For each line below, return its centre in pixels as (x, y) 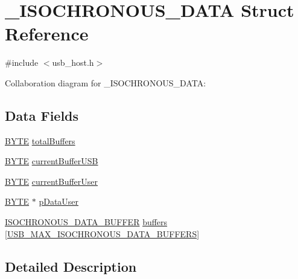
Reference (47, 34)
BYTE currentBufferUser (52, 181)
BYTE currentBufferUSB (52, 161)
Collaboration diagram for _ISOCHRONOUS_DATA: (106, 82)
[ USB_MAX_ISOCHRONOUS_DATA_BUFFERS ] (102, 233)
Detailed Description (71, 266)
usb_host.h (73, 63)
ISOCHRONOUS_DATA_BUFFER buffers (86, 222)
